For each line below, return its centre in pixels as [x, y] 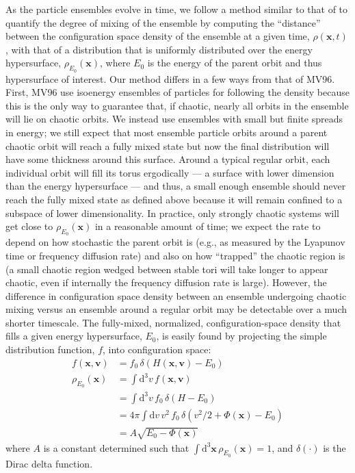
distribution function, [50, 349]
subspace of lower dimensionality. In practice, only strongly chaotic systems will [172, 213]
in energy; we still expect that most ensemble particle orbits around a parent [167, 132]
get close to [29, 226]
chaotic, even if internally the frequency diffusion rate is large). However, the [166, 282]
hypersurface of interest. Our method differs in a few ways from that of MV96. [170, 78]
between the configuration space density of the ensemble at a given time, [158, 36]
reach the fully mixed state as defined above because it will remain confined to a [174, 199]
